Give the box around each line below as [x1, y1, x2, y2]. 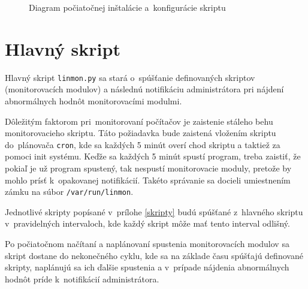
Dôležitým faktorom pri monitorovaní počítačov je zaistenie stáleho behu [5, 115, 273, 127]
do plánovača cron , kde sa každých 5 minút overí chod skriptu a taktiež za [5, 138, 280, 150]
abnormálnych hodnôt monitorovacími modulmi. [5, 94, 182, 107]
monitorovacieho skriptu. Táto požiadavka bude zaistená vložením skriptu [5, 127, 276, 139]
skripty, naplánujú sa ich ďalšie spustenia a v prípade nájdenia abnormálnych [5, 261, 289, 273]
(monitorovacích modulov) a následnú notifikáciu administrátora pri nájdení [5, 83, 284, 95]
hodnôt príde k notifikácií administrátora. [5, 272, 159, 285]
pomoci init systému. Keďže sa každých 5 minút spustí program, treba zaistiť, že [5, 150, 301, 162]
